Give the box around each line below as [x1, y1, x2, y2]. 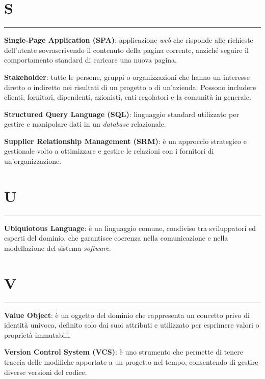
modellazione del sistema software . [4, 242, 111, 253]
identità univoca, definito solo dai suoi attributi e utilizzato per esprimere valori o [4, 319, 259, 330]
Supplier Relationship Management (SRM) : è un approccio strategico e [4, 135, 247, 146]
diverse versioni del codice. [4, 366, 87, 377]
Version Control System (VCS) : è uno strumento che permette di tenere [4, 346, 243, 357]
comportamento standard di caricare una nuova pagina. [4, 54, 177, 65]
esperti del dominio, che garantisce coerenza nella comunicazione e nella [4, 232, 228, 243]
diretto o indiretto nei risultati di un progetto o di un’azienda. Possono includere [4, 81, 256, 92]
